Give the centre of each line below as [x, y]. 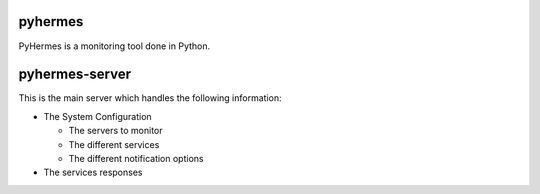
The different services [114, 144]
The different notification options [136, 158]
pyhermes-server [75, 74]
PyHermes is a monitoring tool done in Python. [114, 46]
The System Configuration [97, 116]
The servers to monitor [116, 131]
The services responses [93, 172]
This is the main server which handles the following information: [150, 98]
